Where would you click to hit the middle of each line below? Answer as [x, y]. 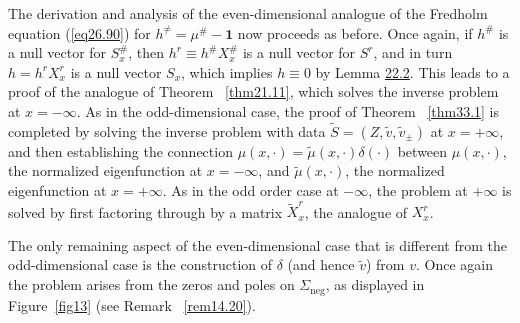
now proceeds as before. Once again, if [355, 32]
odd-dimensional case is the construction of [140, 264]
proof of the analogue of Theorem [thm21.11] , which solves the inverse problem [253, 91]
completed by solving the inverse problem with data [167, 130]
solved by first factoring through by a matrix [145, 211]
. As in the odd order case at [250, 189]
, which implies [227, 71]
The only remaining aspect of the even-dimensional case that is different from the [257, 244]
